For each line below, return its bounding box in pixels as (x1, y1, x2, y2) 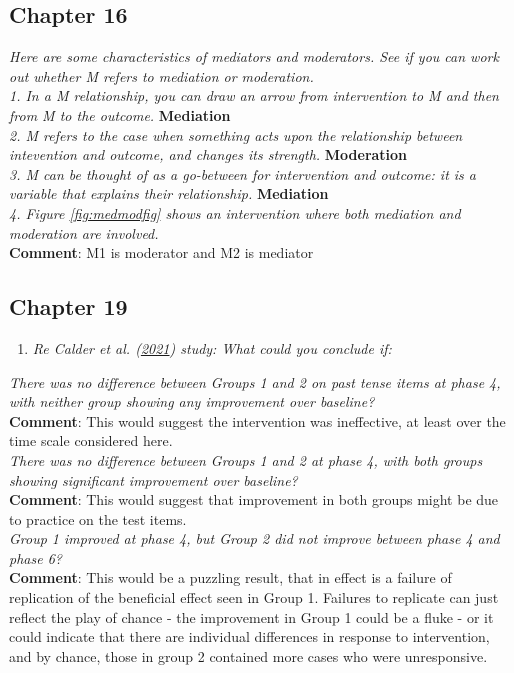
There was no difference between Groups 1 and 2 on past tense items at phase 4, (9, 371, 501, 392)
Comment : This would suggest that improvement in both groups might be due (9, 489, 499, 510)
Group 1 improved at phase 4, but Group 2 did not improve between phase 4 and (9, 528, 500, 549)
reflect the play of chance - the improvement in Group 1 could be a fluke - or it (9, 606, 494, 627)
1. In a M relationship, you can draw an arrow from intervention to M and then (9, 85, 499, 106)
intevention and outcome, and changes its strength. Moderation (9, 144, 408, 165)
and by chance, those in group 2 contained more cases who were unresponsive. (9, 645, 488, 666)
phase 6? (9, 547, 62, 568)
